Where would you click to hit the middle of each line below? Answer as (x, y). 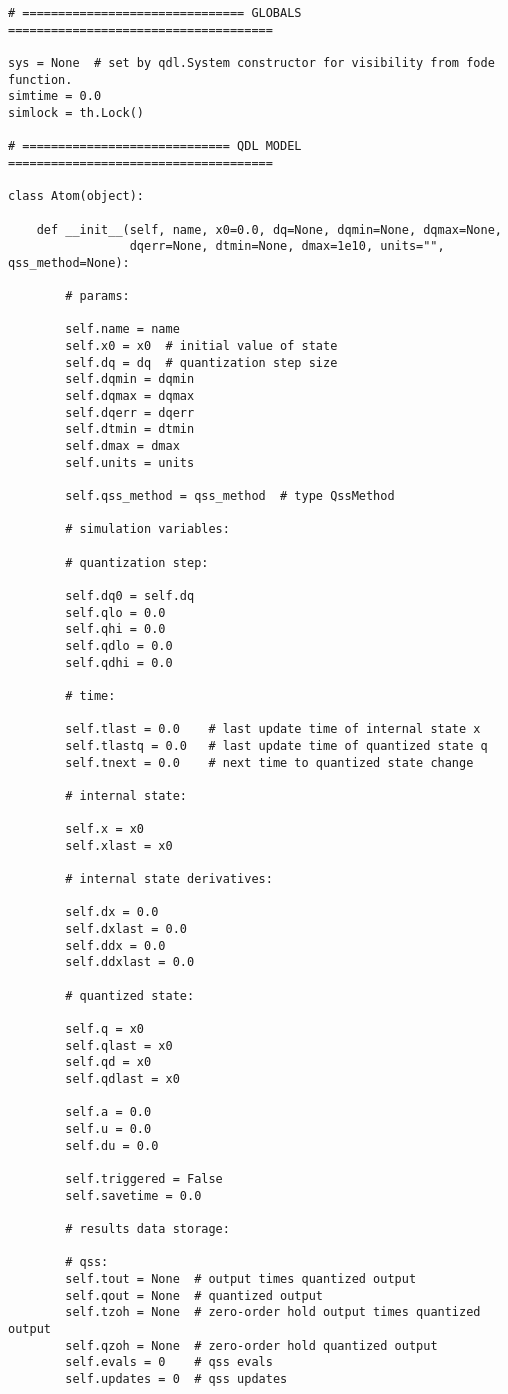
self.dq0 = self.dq (130, 595)
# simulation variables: (147, 529)
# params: (97, 296)
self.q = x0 (105, 1029)
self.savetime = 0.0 (133, 1195)
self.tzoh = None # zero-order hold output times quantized (273, 1312)
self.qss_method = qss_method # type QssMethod (230, 496)
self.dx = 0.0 (112, 912)
